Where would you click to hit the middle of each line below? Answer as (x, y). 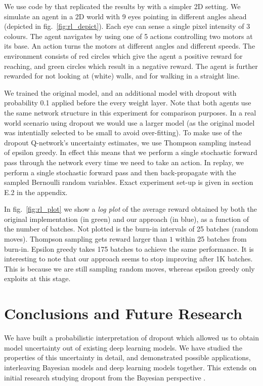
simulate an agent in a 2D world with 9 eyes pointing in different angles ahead (125, 16)
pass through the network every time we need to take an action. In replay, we (124, 162)
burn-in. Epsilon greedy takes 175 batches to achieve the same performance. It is (129, 248)
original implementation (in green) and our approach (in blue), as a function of (127, 219)
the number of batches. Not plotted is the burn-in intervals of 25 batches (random (131, 229)
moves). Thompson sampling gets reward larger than (86, 239)
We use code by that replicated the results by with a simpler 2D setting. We (122, 6)
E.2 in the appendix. (36, 192)
